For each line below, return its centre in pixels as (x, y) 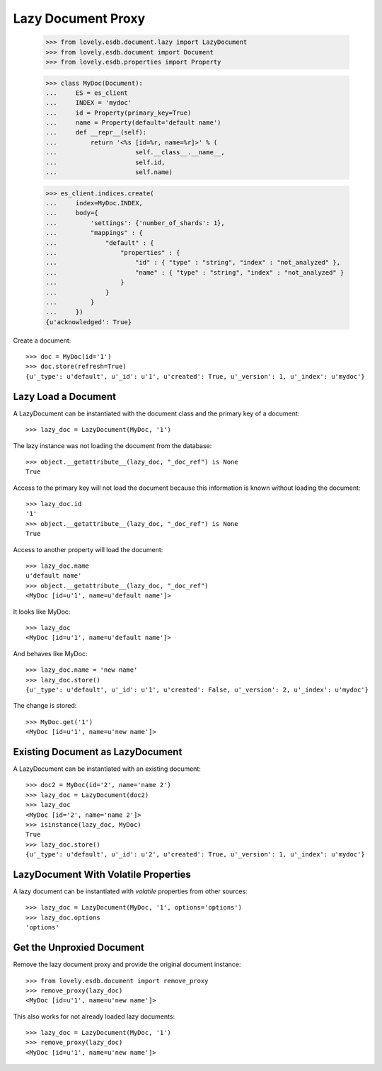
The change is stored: (45, 706)
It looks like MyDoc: (42, 612)
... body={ (72, 213)
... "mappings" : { (94, 233)
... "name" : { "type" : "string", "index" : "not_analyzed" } (195, 272)
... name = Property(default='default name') (133, 123)
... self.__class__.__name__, (135, 153)
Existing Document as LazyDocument (98, 751)
